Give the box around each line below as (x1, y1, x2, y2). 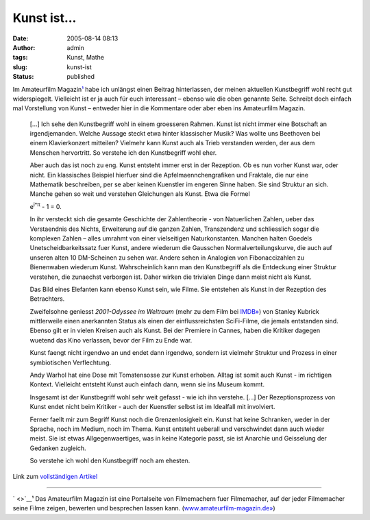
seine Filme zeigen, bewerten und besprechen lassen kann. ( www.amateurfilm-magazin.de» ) (12, 504, 275, 512)
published (66, 73, 95, 81)
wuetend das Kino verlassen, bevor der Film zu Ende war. (29, 336, 193, 344)
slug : (12, 62, 27, 71)
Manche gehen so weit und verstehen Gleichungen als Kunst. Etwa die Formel (29, 190, 250, 198)
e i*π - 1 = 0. (29, 201, 62, 210)
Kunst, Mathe (66, 53, 104, 62)
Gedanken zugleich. (29, 444, 86, 452)
